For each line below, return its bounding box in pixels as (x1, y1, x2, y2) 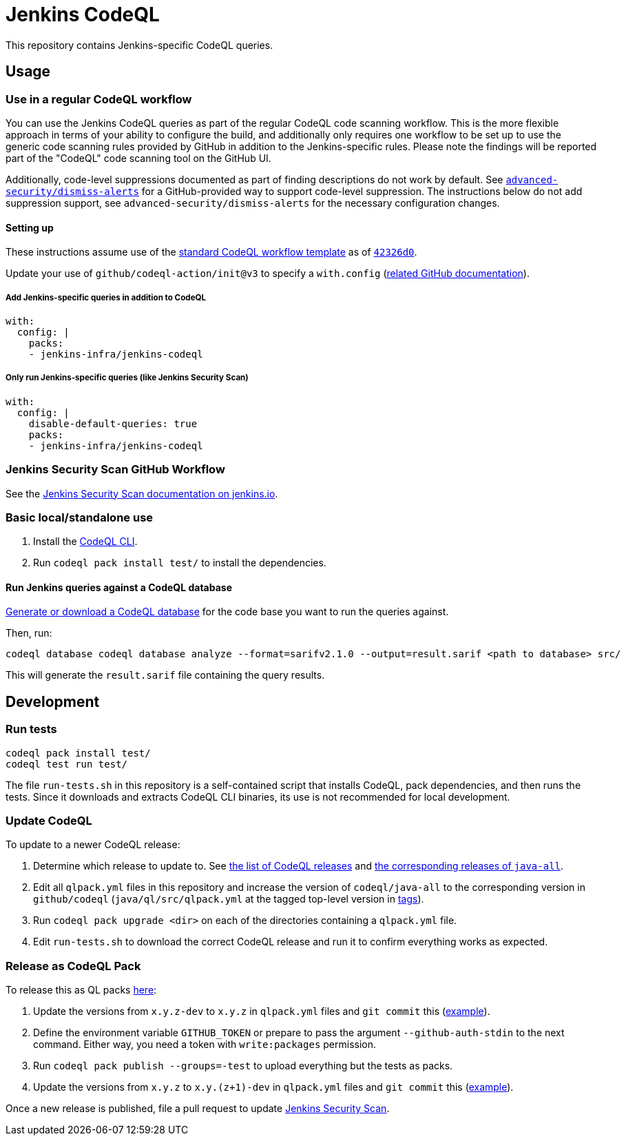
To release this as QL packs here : (6, 984, 157, 996)
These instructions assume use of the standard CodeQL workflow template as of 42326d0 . (6, 246, 417, 258)
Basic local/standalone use (6, 510, 154, 524)
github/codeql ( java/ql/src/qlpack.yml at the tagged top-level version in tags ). (33, 893, 424, 905)
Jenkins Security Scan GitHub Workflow (6, 462, 225, 477)
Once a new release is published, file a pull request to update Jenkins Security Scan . (6, 1102, 390, 1115)
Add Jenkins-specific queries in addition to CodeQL (6, 292, 207, 302)
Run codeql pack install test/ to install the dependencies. (33, 557, 326, 569)
